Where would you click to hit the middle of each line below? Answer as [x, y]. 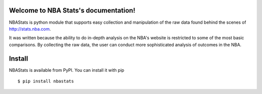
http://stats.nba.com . [30, 29]
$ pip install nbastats [46, 81]
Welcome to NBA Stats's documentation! [72, 10]
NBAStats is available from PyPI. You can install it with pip [67, 70]
